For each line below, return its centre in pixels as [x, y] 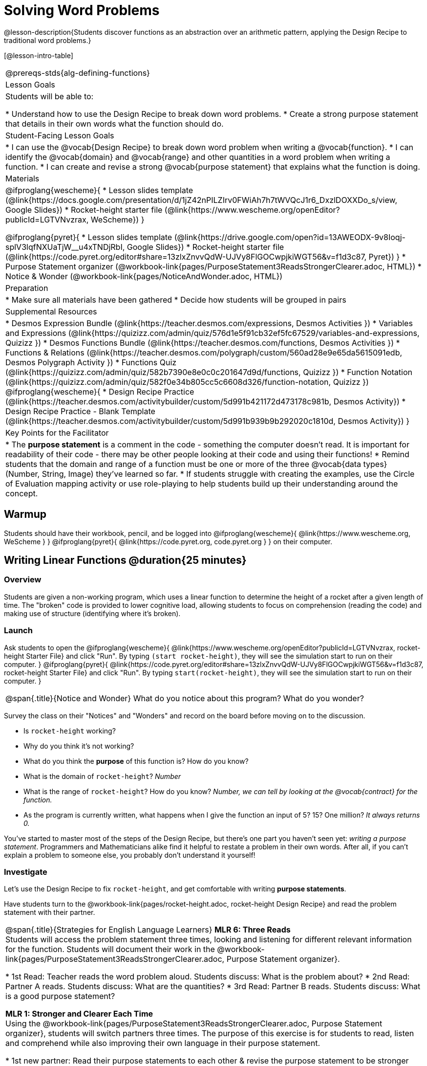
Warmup [25, 514]
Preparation [27, 288]
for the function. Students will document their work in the [110, 949]
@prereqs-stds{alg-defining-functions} [78, 73]
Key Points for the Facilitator [57, 433]
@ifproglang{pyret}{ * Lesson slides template [89, 237]
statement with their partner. [50, 912]
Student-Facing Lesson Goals [60, 135]
